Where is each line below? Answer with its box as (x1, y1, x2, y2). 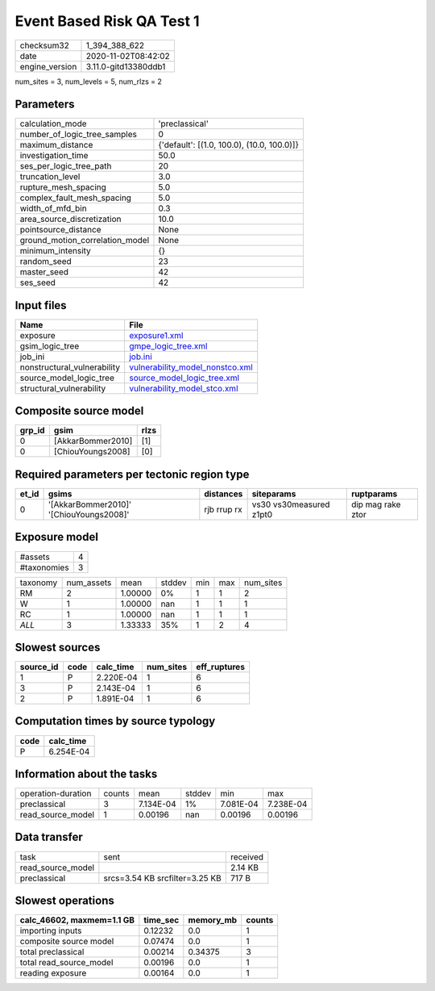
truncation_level (19, 171, 81, 182)
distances (204, 488, 243, 500)
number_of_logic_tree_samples (19, 129, 137, 140)
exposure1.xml (129, 329, 184, 341)
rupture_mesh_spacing (19, 182, 106, 193)
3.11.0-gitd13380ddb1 (85, 61, 166, 72)
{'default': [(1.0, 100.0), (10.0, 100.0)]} (158, 140, 300, 151)
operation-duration (19, 788, 92, 799)
